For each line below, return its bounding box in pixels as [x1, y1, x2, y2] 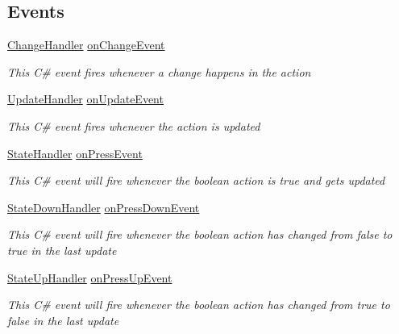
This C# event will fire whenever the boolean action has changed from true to [7, 296, 390, 313]
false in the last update [7, 311, 119, 328]
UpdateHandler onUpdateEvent [7, 90, 164, 107]
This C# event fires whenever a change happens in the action [7, 63, 311, 80]
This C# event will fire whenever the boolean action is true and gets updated [7, 172, 385, 189]
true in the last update [7, 241, 117, 258]
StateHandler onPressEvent [7, 144, 143, 161]
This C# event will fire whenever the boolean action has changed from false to [7, 226, 393, 243]
